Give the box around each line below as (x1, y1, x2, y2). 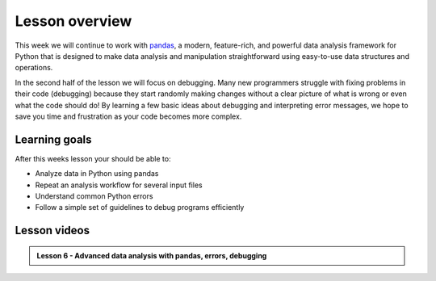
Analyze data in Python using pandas (35, 169, 159, 178)
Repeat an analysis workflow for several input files (35, 180, 203, 190)
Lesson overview (15, 12, 132, 30)
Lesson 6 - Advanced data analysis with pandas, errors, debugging (36, 250, 267, 260)
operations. (15, 63, 53, 73)
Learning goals (15, 132, 92, 146)
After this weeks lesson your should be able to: (15, 153, 171, 163)
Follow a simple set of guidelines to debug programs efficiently (35, 203, 245, 212)
